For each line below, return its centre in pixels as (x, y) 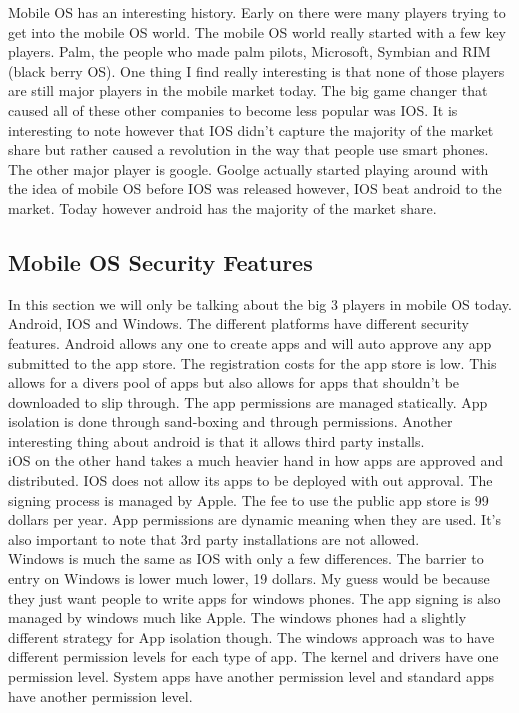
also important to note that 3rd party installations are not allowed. (214, 538)
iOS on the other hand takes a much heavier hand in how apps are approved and (255, 460)
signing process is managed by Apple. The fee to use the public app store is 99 (248, 499)
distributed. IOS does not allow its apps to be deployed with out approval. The (250, 480)
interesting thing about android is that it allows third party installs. (216, 440)
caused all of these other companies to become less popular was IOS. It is (233, 109)
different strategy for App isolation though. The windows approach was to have (251, 636)
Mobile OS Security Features (160, 261)
